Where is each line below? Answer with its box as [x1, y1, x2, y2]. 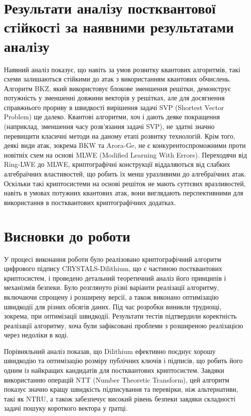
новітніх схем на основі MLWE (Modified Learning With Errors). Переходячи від [4, 149, 247, 160]
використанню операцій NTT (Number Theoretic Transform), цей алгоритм [4, 374, 230, 384]
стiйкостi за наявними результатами [4, 17, 234, 37]
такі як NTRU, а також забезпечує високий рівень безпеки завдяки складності [4, 393, 235, 403]
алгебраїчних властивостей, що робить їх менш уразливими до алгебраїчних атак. [4, 169, 246, 179]
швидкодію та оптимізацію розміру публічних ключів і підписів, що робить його [4, 355, 243, 366]
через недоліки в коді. [4, 330, 68, 340]
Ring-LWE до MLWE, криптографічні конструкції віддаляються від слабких [4, 159, 230, 169]
